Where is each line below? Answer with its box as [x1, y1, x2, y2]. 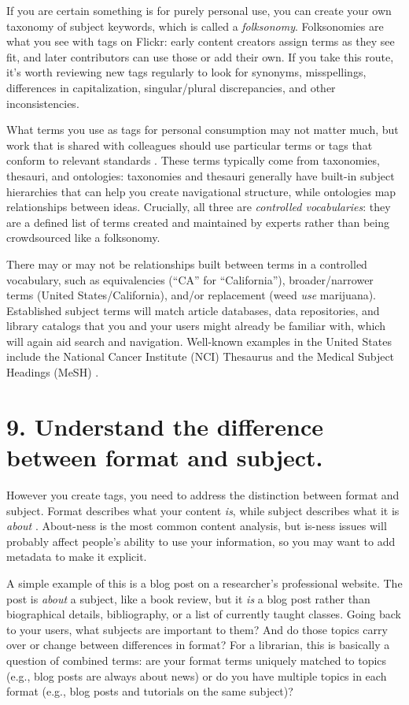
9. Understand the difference [6, 410, 323, 442]
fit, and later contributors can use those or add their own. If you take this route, [6, 48, 394, 65]
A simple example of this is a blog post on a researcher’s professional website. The [6, 574, 403, 591]
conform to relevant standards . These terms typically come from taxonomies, [6, 152, 380, 169]
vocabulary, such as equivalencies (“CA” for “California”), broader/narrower [6, 271, 374, 288]
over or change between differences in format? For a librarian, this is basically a [6, 636, 390, 653]
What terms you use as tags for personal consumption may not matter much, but [6, 121, 399, 138]
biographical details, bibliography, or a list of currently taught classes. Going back [6, 606, 402, 622]
